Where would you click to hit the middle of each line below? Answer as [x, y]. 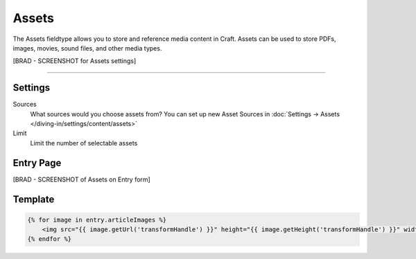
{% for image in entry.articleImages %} [97, 220]
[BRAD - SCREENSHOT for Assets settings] [75, 61]
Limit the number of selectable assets [84, 143]
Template [34, 199]
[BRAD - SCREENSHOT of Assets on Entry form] [81, 179]
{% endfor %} [50, 239]
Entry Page [37, 163]
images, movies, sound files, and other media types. [87, 48]
